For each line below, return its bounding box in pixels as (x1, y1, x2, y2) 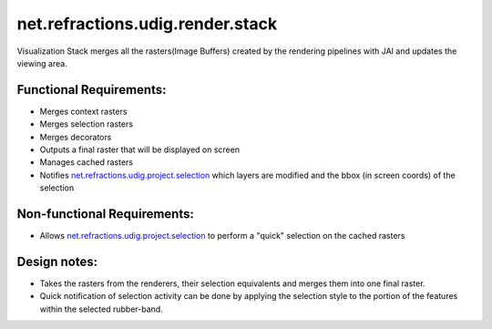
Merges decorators (39, 131, 112, 142)
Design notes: (16, 253, 98, 269)
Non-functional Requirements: (16, 206, 195, 221)
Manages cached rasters (39, 157, 134, 168)
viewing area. (16, 57, 67, 68)
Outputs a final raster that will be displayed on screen (39, 144, 241, 155)
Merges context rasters (39, 106, 128, 117)
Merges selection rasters (39, 118, 134, 129)
